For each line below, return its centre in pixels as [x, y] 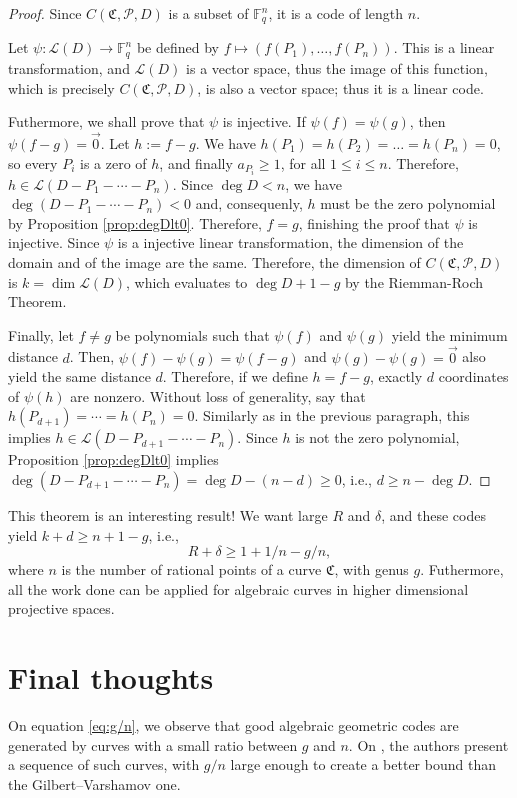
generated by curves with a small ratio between [153, 744]
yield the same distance [79, 376]
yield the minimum [449, 334]
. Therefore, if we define [235, 376]
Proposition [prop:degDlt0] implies [113, 459]
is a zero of [113, 162]
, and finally [196, 162]
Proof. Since [45, 13]
